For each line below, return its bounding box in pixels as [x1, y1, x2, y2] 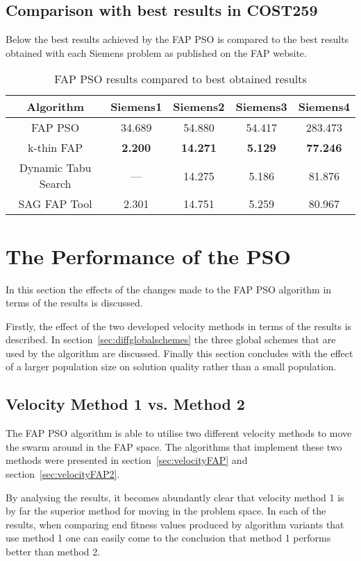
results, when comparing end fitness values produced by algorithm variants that [6, 517, 344, 531]
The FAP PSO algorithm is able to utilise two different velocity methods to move [6, 426, 352, 440]
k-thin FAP [27, 139, 83, 156]
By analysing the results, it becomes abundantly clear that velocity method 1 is [6, 490, 344, 504]
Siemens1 [110, 98, 162, 115]
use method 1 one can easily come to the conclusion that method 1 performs [6, 530, 331, 545]
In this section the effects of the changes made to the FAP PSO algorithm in [6, 282, 332, 296]
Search [39, 175, 72, 192]
